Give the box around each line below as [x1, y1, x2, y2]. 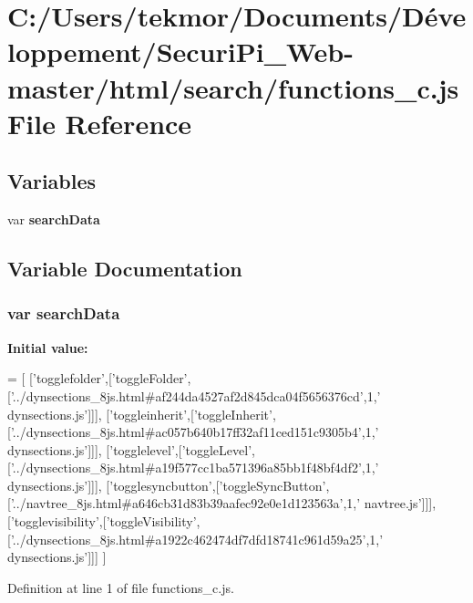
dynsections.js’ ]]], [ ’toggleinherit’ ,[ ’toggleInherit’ [7, 404, 272, 423]
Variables [7, 167, 97, 195]
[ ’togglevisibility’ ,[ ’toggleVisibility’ [7, 512, 197, 531]
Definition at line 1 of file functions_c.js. [7, 577, 234, 597]
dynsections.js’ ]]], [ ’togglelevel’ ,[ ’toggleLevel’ [7, 440, 252, 459]
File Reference [7, 104, 192, 141]
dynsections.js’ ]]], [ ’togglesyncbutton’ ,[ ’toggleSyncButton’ [7, 475, 326, 494]
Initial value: [7, 338, 88, 357]
